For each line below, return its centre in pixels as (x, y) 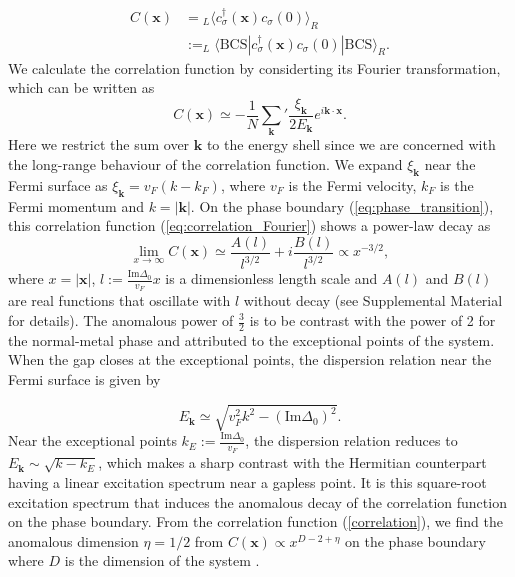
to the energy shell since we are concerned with (351, 144)
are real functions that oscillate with (119, 300)
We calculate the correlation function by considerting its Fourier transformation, (254, 67)
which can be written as (81, 87)
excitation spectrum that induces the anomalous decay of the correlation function (257, 501)
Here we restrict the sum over (99, 144)
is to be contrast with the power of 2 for (372, 320)
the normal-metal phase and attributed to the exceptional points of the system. (251, 339)
